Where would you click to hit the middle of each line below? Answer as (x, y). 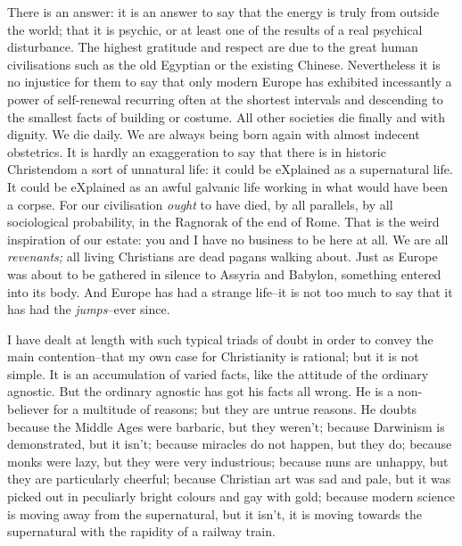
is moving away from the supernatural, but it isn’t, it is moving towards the (214, 513)
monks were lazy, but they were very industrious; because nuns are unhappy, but (228, 461)
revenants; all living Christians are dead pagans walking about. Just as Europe (223, 256)
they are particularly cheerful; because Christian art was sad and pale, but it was (229, 479)
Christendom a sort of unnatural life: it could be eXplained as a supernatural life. (230, 169)
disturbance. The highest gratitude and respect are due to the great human (213, 47)
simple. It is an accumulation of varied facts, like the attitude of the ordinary (218, 373)
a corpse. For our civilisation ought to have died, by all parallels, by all (200, 204)
